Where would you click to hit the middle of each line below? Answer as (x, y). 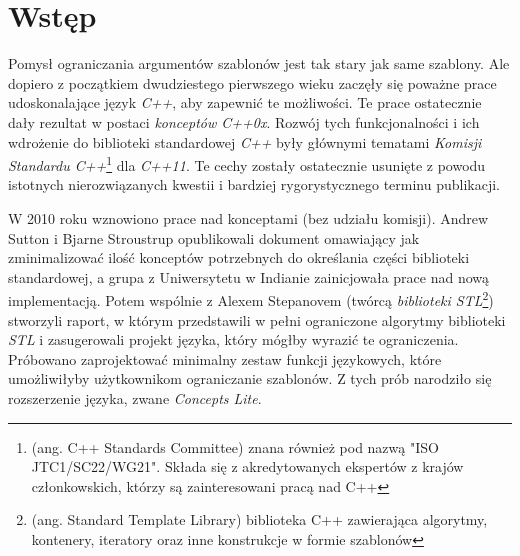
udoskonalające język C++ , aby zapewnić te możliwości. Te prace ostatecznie (245, 102)
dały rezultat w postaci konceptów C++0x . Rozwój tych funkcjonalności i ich (244, 121)
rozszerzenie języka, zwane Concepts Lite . (135, 397)
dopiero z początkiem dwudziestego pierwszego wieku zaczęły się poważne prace (252, 82)
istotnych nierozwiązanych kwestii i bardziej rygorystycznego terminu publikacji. (254, 184)
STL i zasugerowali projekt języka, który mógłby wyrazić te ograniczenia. (233, 339)
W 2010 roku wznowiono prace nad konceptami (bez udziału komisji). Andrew (248, 217)
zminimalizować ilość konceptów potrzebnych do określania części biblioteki (239, 257)
